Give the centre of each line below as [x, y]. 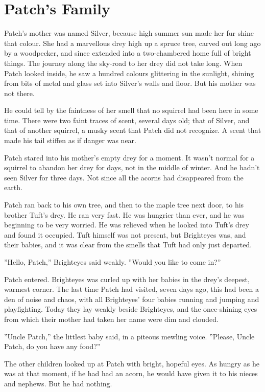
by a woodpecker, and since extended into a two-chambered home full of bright [128, 53]
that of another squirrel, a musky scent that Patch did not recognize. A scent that [133, 130]
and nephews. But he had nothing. [58, 383]
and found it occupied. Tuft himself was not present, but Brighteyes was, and [125, 234]
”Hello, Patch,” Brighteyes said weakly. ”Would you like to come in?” [113, 262]
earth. [13, 187]
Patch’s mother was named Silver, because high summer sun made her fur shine [129, 33]
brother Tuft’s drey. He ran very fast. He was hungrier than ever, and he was [124, 214]
